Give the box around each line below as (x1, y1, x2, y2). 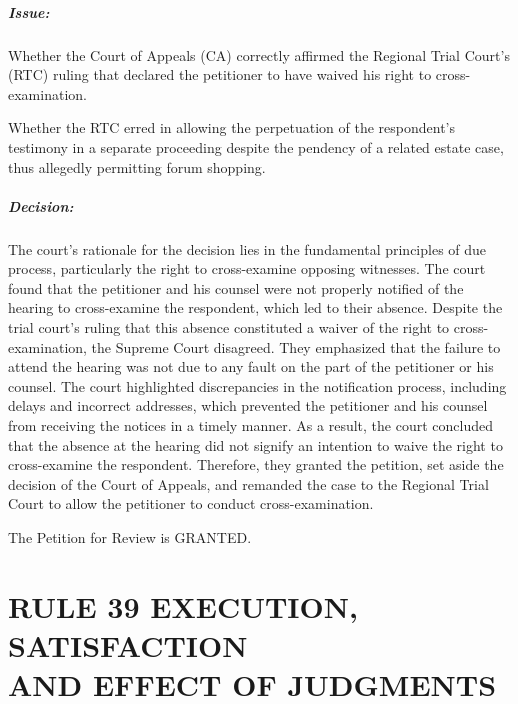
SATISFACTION (8, 624, 248, 665)
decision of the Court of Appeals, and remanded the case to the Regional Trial (8, 473, 489, 494)
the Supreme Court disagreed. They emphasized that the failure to (91, 336, 501, 357)
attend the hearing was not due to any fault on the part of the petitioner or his (8, 356, 494, 377)
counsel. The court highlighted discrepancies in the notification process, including (8, 375, 507, 396)
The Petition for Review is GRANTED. (8, 527, 252, 547)
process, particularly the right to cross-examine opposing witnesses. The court (8, 258, 486, 279)
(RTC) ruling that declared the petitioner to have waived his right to (8, 64, 432, 85)
